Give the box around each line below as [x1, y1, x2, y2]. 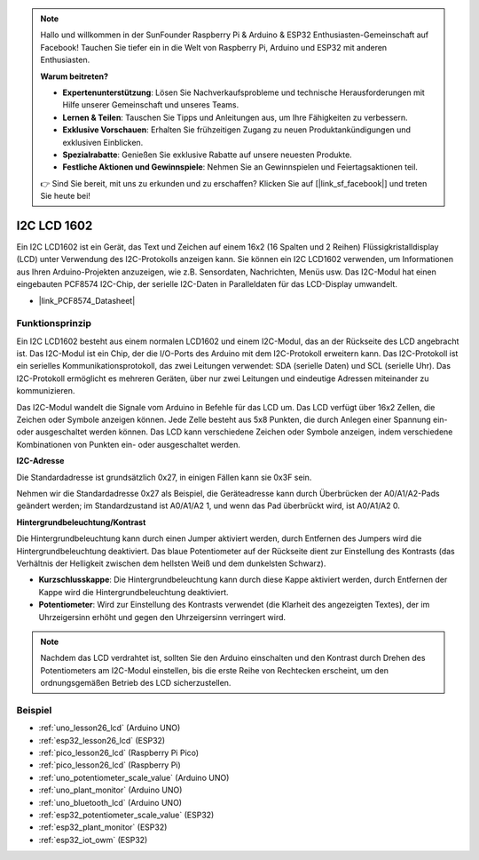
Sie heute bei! [40, 191, 90, 202]
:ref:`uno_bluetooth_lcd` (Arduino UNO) [38, 797, 182, 808]
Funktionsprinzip [16, 317, 92, 330]
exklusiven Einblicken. [62, 137, 144, 147]
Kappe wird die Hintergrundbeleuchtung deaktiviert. [38, 586, 230, 597]
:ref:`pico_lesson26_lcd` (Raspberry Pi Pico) [38, 747, 200, 758]
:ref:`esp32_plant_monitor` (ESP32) [38, 822, 168, 832]
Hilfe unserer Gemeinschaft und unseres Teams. [62, 100, 239, 110]
